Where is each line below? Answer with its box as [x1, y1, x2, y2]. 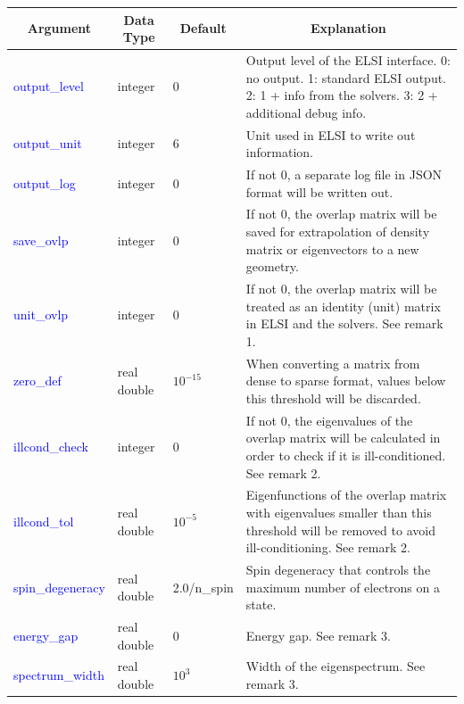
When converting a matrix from [245, 353, 420, 372]
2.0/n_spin [172, 577, 234, 596]
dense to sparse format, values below [245, 371, 446, 390]
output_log [13, 173, 76, 192]
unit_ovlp [13, 305, 69, 324]
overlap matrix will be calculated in [245, 428, 441, 447]
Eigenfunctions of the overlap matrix [245, 485, 447, 504]
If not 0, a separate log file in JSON [245, 165, 443, 183]
